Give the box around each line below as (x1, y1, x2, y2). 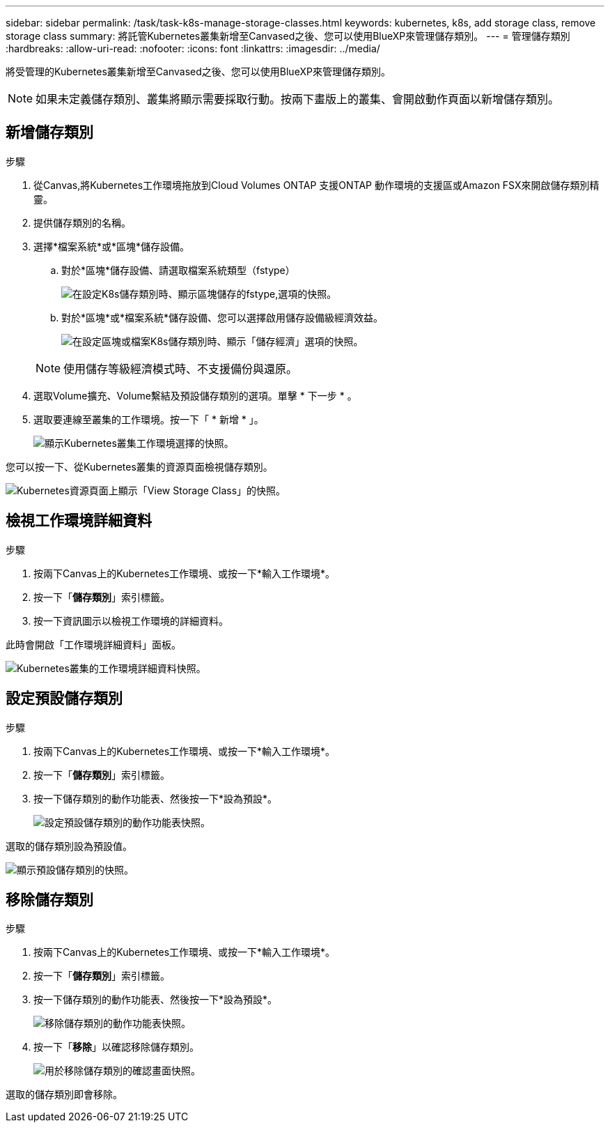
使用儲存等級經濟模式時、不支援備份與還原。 (63, 361, 298, 376)
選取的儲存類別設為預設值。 (6, 839, 132, 852)
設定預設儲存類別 (6, 689, 123, 708)
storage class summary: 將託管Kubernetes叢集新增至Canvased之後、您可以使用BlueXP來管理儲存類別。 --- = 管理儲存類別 (6, 30, 570, 42)
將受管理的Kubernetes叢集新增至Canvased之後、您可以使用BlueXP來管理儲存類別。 (6, 66, 391, 77)
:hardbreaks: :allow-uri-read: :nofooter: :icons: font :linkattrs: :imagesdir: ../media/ (6, 43, 380, 54)
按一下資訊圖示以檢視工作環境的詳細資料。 (33, 614, 228, 627)
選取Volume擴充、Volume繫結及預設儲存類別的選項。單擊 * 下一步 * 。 (33, 389, 357, 402)
